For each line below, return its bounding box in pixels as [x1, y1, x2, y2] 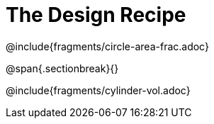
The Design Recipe [6, 3, 186, 27]
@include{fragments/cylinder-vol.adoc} [6, 84, 191, 96]
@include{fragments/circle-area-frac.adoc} [6, 40, 209, 52]
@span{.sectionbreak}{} [6, 62, 119, 74]
